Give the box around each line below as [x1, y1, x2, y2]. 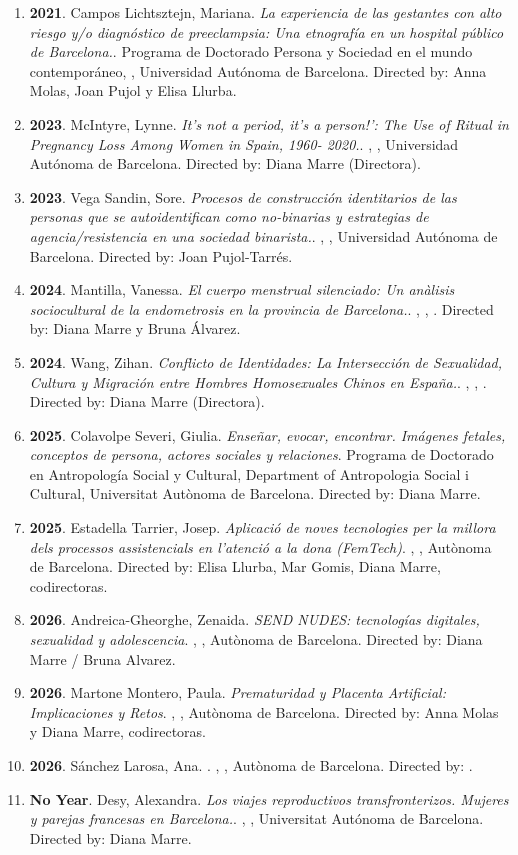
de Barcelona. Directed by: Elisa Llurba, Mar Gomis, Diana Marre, [29, 556, 441, 577]
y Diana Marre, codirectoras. [29, 721, 207, 742]
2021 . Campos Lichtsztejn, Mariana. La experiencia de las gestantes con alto [29, 2, 502, 22]
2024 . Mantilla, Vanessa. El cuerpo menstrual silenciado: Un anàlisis [29, 279, 455, 300]
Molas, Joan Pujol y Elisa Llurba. [29, 80, 237, 101]
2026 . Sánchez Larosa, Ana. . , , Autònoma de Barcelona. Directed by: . [29, 755, 473, 775]
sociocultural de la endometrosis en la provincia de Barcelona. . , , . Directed [29, 298, 494, 319]
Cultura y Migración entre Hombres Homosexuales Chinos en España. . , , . [29, 371, 487, 392]
